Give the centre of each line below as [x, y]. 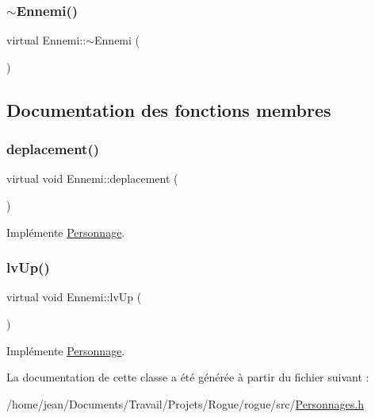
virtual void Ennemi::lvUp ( [74, 297]
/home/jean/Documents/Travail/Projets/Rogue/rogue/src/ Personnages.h [185, 403]
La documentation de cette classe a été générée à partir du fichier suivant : [188, 377]
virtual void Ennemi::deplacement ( [92, 178]
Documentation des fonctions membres [169, 109]
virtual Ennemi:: [46, 40]
